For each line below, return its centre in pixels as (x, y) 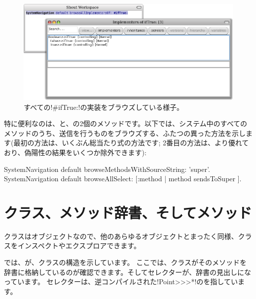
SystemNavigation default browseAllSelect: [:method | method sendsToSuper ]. (123, 179)
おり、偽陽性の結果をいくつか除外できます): (75, 152)
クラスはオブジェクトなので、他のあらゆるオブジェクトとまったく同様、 (121, 236)
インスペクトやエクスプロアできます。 (79, 246)
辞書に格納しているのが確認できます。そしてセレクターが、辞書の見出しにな (128, 272)
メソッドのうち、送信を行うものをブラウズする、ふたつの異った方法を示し (125, 133)
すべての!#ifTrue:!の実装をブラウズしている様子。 (104, 107)
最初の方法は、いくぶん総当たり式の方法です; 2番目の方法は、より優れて (131, 143)
